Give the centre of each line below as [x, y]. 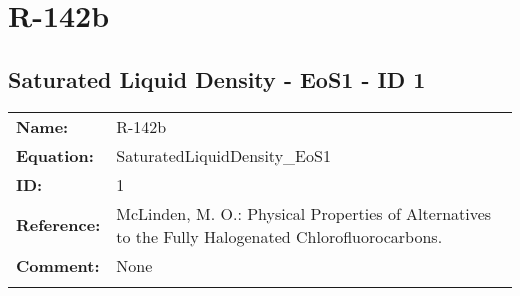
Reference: [58, 225]
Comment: [58, 265]
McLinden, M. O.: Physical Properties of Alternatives [304, 213]
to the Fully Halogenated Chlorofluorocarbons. [279, 236]
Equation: [55, 155]
